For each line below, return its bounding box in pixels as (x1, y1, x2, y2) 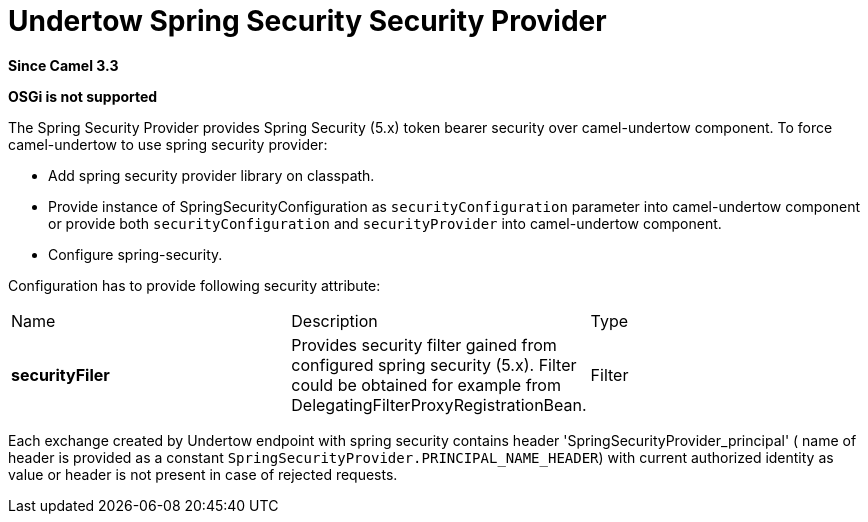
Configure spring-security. (48, 245, 223, 263)
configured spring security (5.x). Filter (291, 354, 577, 375)
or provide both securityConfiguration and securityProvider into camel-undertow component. (48, 214, 722, 232)
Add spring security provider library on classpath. (48, 166, 375, 184)
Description (291, 310, 378, 331)
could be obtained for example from (291, 374, 561, 395)
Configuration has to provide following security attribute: (8, 276, 381, 294)
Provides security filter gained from (291, 334, 557, 355)
